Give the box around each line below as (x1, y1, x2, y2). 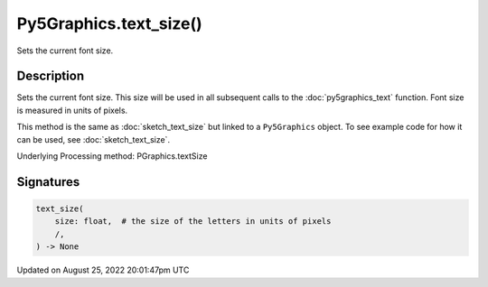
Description (16, 69, 85, 84)
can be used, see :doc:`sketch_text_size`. (16, 134, 171, 144)
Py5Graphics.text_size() (16, 14, 202, 33)
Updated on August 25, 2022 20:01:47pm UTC (16, 264, 190, 275)
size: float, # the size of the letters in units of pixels (54, 217, 332, 227)
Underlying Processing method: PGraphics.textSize (16, 151, 208, 162)
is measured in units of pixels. (16, 105, 128, 116)
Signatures (16, 174, 80, 190)
